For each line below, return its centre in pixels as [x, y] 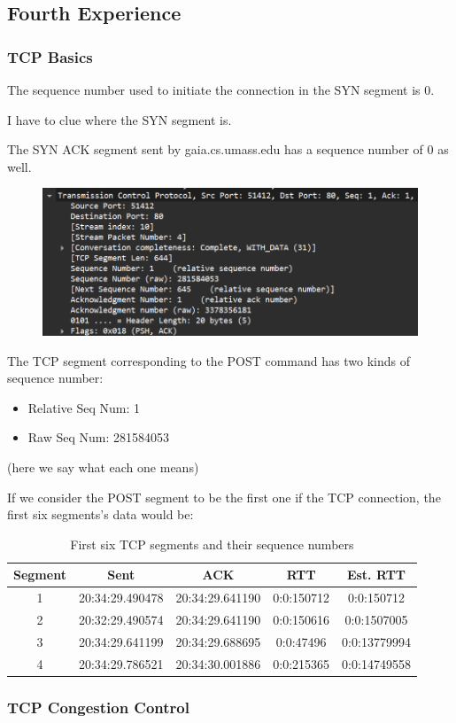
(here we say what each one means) [103, 466]
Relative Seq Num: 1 [84, 407]
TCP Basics [50, 56]
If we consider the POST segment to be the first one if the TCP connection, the [224, 497]
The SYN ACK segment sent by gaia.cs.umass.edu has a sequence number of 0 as [228, 149]
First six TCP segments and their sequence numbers [212, 544]
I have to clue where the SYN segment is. [120, 119]
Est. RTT [376, 575]
